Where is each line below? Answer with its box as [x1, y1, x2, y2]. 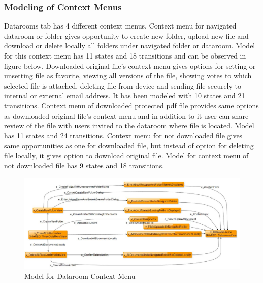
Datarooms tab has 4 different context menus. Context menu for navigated [4, 20, 237, 31]
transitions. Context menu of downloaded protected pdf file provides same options [4, 100, 259, 110]
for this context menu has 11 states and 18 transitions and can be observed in [4, 50, 246, 61]
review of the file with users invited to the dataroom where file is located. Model [4, 120, 254, 131]
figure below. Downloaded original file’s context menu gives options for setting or [4, 60, 256, 71]
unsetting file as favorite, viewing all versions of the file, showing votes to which [4, 70, 252, 81]
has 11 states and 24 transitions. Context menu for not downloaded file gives [4, 130, 243, 140]
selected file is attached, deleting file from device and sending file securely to [4, 80, 242, 91]
